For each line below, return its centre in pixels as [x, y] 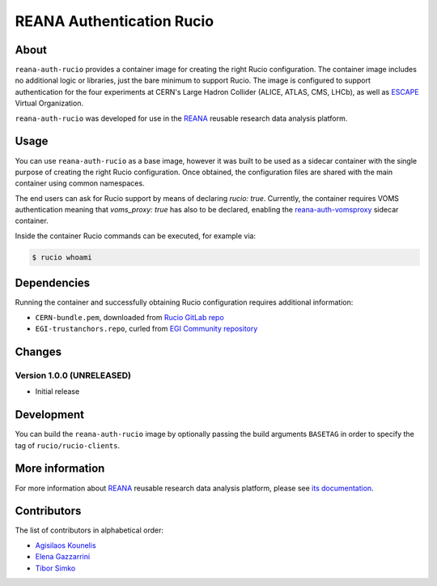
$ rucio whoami [62, 257]
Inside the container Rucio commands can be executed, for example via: [136, 236]
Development [50, 415]
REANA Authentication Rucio [115, 21]
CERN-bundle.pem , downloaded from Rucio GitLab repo [129, 317]
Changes [38, 351]
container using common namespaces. [80, 183]
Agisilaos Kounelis [66, 545]
